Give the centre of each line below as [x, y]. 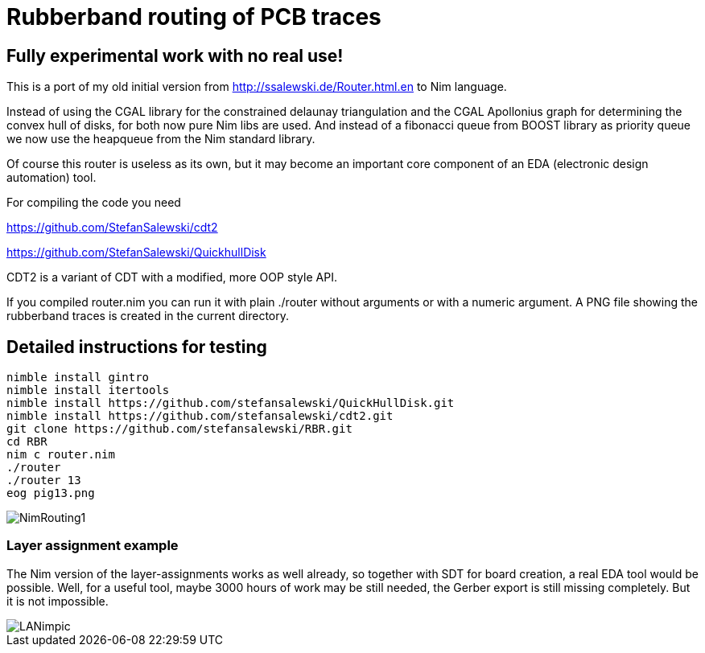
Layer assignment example [93, 546]
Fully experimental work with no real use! [175, 55]
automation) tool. [52, 178]
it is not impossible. [58, 601]
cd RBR [27, 442]
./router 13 [44, 481]
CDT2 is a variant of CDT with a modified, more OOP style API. [172, 277]
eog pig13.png [51, 493]
